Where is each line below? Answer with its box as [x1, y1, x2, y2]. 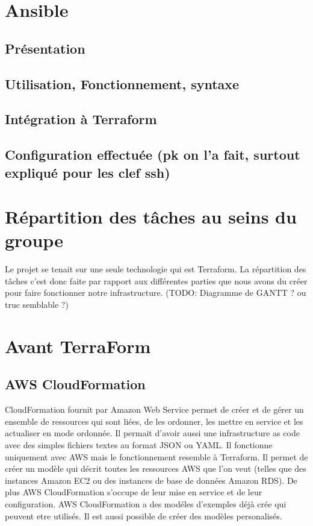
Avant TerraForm [5, 333, 151, 358]
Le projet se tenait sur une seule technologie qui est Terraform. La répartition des [5, 263, 306, 275]
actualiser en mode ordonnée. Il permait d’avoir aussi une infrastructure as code [5, 427, 300, 439]
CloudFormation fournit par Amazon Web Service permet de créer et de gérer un [5, 403, 304, 416]
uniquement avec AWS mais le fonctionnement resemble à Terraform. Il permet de [5, 450, 308, 463]
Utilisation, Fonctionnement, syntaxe [5, 74, 240, 93]
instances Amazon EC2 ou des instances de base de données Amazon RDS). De [5, 474, 297, 486]
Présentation [5, 39, 85, 57]
